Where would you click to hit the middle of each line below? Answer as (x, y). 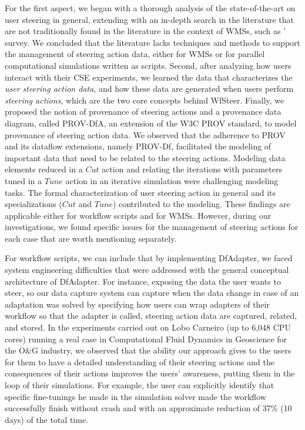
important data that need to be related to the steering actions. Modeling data (145, 157)
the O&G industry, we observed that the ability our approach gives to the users (148, 350)
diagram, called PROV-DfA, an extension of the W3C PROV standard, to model (151, 123)
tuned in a (24, 180)
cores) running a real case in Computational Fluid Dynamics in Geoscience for (146, 339)
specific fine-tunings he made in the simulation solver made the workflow (135, 396)
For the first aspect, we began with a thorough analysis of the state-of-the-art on (150, 8)
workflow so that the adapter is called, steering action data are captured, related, (151, 316)
